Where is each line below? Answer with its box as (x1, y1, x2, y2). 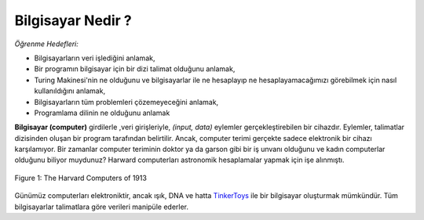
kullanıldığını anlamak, (34, 86, 106, 96)
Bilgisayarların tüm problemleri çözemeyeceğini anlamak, (34, 97, 219, 106)
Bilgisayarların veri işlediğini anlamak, (34, 53, 155, 63)
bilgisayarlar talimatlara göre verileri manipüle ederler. (14, 202, 188, 211)
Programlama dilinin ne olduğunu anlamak (34, 108, 170, 117)
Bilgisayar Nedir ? (14, 12, 133, 29)
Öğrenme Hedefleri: (14, 39, 79, 49)
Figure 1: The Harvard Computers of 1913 (14, 173, 147, 182)
